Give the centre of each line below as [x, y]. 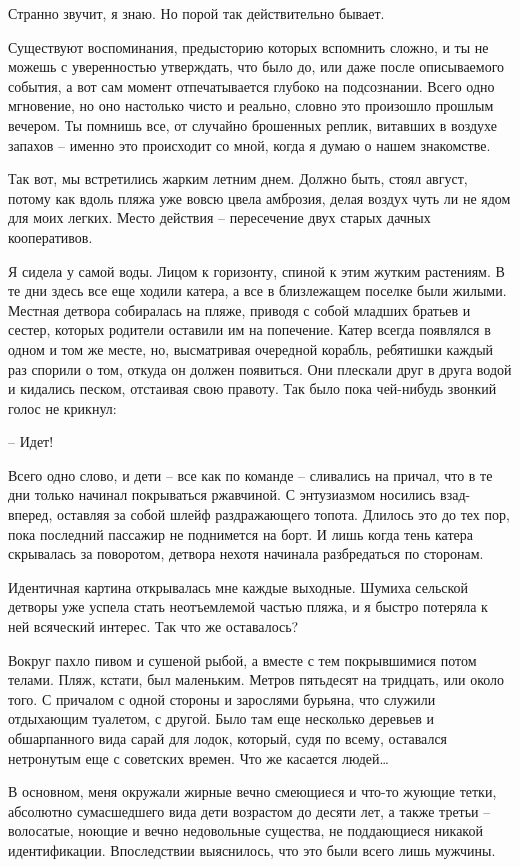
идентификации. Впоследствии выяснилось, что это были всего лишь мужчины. [252, 849]
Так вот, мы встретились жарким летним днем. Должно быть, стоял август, [238, 178]
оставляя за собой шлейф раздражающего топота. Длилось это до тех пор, [283, 514]
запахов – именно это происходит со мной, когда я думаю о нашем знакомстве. [249, 144]
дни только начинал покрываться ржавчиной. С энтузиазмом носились [222, 494]
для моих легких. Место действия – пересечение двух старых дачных [219, 217]
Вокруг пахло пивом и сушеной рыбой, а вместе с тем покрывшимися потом [242, 659]
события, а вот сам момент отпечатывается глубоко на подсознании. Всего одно [251, 85]
